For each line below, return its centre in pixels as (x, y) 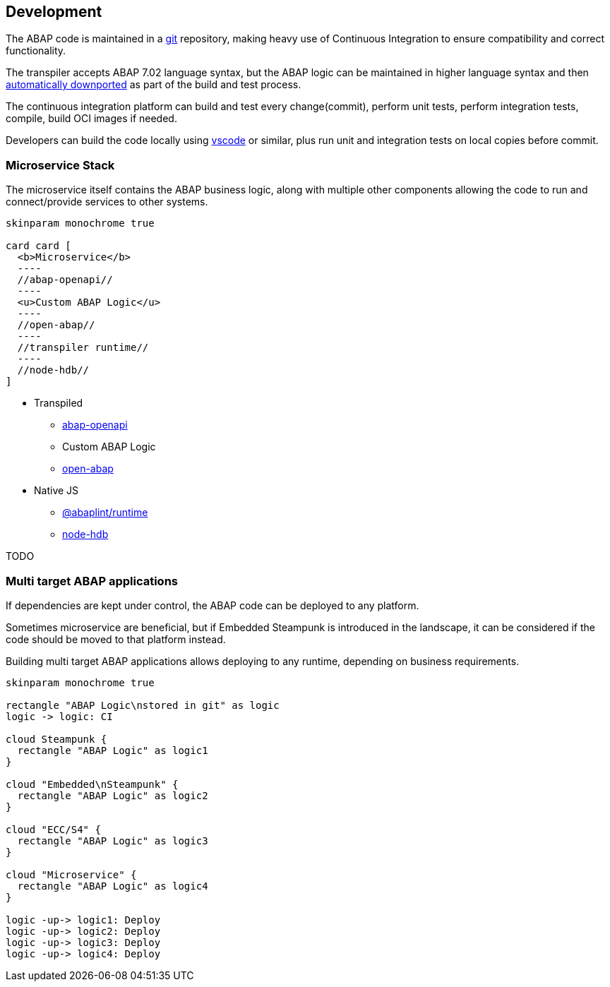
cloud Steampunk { (56, 739)
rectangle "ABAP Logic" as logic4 (113, 886)
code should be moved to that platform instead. (116, 639)
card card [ (38, 246)
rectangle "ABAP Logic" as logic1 (113, 750)
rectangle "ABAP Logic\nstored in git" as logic (143, 705)
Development (54, 12)
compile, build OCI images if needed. (91, 119)
